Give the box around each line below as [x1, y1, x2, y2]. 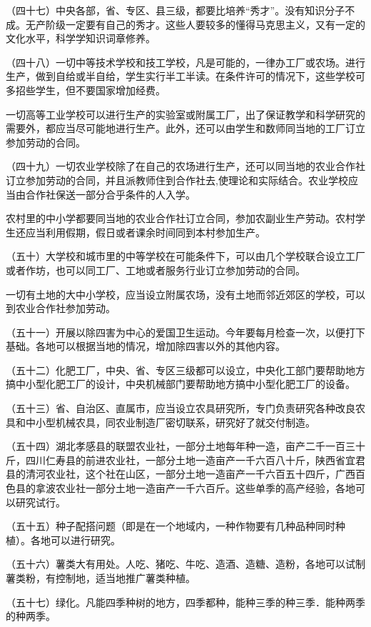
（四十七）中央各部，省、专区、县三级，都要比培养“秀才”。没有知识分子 [6, 3, 345, 17]
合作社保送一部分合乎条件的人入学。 [25, 186, 195, 201]
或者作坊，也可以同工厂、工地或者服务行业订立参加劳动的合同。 [6, 262, 305, 277]
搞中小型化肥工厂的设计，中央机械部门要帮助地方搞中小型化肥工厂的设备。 [6, 376, 355, 391]
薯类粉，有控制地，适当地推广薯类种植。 [6, 571, 195, 585]
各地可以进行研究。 [30, 532, 121, 547]
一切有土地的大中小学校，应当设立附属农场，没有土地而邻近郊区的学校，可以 [6, 286, 365, 301]
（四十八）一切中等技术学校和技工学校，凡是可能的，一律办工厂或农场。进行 [6, 54, 365, 69]
